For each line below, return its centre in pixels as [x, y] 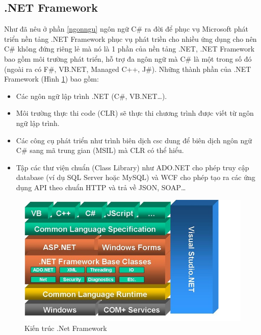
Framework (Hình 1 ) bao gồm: [51, 79]
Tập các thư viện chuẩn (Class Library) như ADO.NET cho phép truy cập [133, 167]
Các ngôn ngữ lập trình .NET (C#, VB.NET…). [92, 96]
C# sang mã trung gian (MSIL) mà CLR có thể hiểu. [100, 150]
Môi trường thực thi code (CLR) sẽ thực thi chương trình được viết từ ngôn [135, 113]
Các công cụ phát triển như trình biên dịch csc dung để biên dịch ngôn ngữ [134, 140]
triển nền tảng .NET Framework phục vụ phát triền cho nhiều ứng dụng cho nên [130, 38]
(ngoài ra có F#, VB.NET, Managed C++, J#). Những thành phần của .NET [128, 69]
